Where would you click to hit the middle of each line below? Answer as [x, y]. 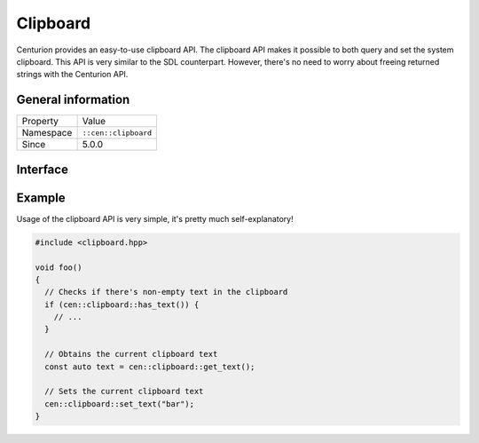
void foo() [59, 267]
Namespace [47, 133]
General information [73, 100]
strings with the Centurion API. [72, 75]
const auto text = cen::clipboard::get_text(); [150, 367]
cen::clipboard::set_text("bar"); [120, 403]
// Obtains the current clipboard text [131, 354]
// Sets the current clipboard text [124, 392]
